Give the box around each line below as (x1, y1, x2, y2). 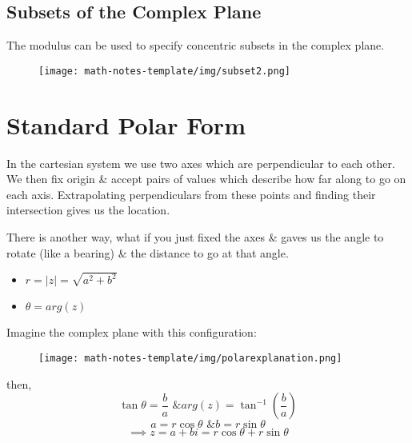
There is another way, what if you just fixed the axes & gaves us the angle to (6, 228, 384, 245)
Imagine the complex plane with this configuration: (6, 324, 257, 341)
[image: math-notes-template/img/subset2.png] (38, 65, 290, 77)
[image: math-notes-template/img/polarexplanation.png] (38, 353, 342, 365)
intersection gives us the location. (6, 202, 170, 218)
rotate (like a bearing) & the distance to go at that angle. (6, 244, 289, 261)
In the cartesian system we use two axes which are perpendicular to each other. (6, 154, 395, 171)
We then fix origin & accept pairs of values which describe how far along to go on (6, 170, 406, 187)
